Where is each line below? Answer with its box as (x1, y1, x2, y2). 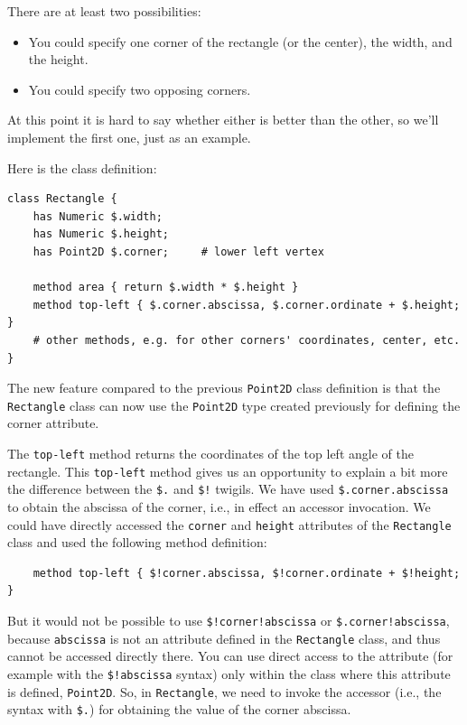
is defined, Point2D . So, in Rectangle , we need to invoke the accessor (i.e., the (7, 682, 442, 701)
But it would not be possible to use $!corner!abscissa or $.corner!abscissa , (7, 611, 450, 629)
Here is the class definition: (7, 158, 157, 177)
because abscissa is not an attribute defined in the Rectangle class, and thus (7, 628, 441, 647)
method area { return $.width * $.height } (33, 281, 299, 294)
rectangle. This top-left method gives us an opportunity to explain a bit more (7, 461, 448, 480)
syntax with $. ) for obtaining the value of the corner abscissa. (7, 700, 351, 719)
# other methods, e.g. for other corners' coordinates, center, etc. (33, 333, 461, 347)
